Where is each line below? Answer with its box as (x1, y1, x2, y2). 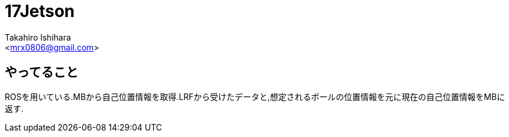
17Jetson (5, 1, 75, 21)
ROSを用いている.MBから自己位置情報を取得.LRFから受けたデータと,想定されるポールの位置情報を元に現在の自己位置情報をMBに (5, 91, 505, 102)
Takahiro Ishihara (5, 32, 71, 42)
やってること (5, 65, 78, 80)
